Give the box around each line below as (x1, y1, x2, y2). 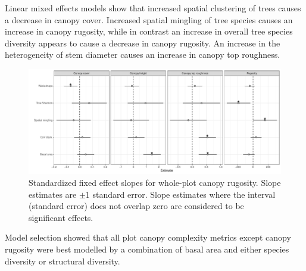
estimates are (29, 188, 77, 200)
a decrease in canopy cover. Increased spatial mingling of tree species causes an (5, 13, 293, 26)
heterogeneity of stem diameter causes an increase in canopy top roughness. (5, 48, 280, 61)
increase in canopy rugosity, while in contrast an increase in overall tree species (5, 25, 293, 38)
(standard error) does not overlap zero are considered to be (29, 200, 244, 212)
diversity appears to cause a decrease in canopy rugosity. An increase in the (5, 36, 280, 49)
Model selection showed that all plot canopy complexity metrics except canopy (5, 231, 291, 244)
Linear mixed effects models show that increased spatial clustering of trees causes (5, 2, 301, 14)
